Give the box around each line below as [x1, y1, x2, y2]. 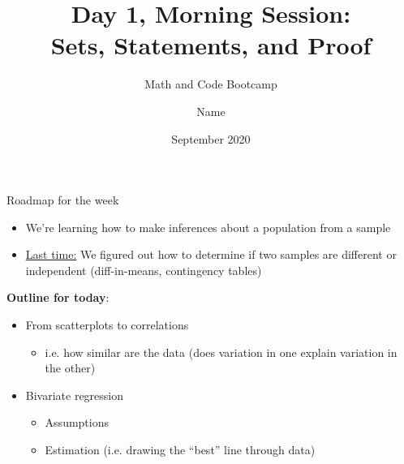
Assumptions [45, 414, 109, 431]
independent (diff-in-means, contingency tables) [25, 261, 262, 278]
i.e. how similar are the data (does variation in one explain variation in [45, 343, 398, 360]
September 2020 [171, 130, 251, 147]
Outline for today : [6, 289, 110, 306]
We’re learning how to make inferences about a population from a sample [25, 218, 391, 235]
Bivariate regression [25, 386, 124, 403]
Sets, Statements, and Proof [50, 28, 372, 62]
